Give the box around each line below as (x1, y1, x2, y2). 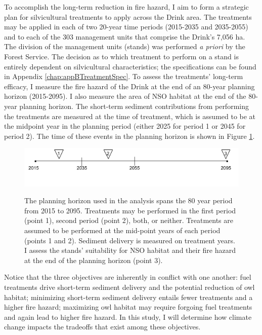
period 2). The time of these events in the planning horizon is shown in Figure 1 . (4, 130, 255, 141)
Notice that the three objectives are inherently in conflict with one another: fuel (4, 272, 251, 282)
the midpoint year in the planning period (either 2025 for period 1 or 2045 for (4, 121, 246, 131)
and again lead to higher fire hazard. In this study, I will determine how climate (4, 311, 252, 322)
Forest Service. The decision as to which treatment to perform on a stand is (4, 51, 239, 61)
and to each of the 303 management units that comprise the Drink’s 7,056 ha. (4, 31, 245, 42)
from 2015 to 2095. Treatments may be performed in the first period (24, 205, 236, 215)
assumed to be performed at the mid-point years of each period (24, 225, 221, 236)
